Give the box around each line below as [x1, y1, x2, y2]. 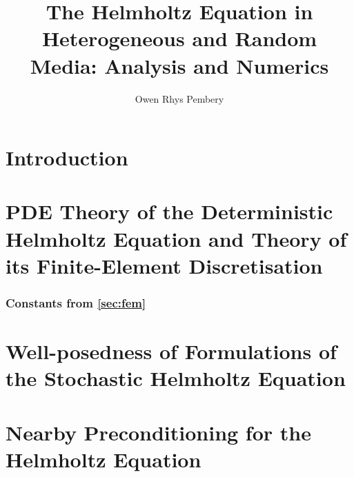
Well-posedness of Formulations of [6, 337, 337, 365]
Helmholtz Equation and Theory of [6, 224, 347, 252]
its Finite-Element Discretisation [6, 251, 323, 279]
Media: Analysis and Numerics [30, 51, 329, 79]
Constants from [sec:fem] [6, 294, 146, 311]
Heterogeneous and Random [41, 24, 317, 52]
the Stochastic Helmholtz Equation [6, 364, 346, 392]
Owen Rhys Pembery [135, 91, 224, 105]
